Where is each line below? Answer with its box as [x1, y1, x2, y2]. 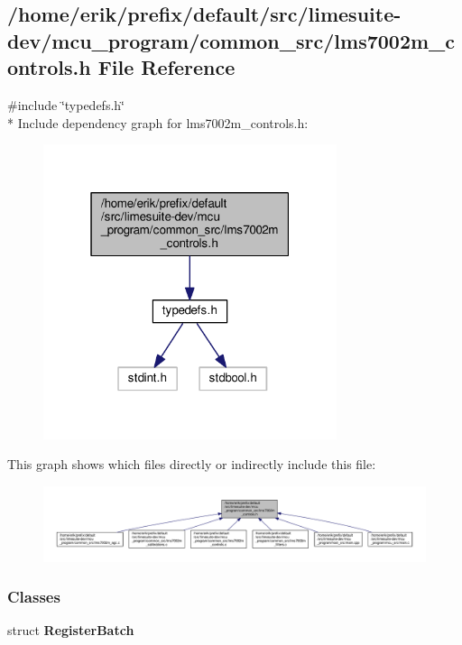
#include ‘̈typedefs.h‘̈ [7, 95, 125, 114]
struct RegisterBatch [7, 621, 134, 640]
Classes [7, 585, 60, 608]
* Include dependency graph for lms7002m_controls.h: [7, 113, 309, 132]
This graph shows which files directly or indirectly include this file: [7, 455, 376, 474]
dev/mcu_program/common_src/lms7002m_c [7, 26, 456, 54]
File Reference [97, 53, 236, 81]
